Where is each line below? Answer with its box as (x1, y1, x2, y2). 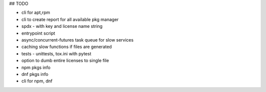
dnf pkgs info (21, 71, 49, 77)
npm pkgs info (21, 64, 51, 70)
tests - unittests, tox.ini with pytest (21, 50, 92, 56)
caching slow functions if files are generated (21, 44, 112, 50)
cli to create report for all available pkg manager (21, 16, 119, 22)
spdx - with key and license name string (21, 23, 103, 29)
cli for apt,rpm (21, 10, 50, 16)
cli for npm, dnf (21, 78, 53, 84)
